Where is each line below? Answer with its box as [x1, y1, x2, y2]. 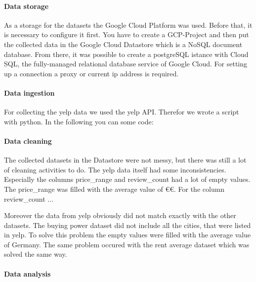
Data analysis [4, 268, 51, 279]
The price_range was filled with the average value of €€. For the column [4, 183, 225, 194]
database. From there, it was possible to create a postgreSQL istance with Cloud [4, 49, 249, 59]
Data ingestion [4, 87, 55, 98]
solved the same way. [4, 249, 67, 259]
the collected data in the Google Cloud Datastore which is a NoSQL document [4, 39, 243, 49]
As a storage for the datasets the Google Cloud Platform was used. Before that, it [4, 19, 253, 30]
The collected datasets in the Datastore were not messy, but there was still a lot [4, 155, 247, 165]
